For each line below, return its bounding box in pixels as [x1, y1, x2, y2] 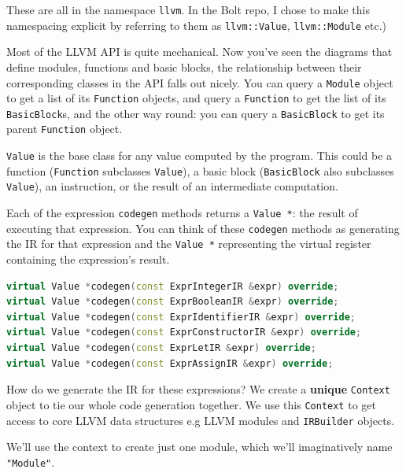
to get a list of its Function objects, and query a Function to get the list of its [6, 90, 386, 106]
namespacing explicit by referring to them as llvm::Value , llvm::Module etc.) [6, 17, 387, 33]
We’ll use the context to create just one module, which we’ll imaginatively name [6, 438, 393, 455]
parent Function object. [6, 120, 123, 137]
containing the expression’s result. [6, 251, 170, 268]
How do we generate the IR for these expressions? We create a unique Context [6, 381, 390, 397]
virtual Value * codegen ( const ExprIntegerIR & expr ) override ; [6, 280, 339, 292]
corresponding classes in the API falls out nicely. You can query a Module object [6, 74, 393, 91]
